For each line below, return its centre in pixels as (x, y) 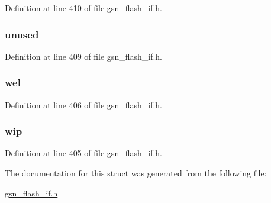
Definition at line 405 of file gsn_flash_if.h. (83, 153)
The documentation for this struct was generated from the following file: (136, 173)
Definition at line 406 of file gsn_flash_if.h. (83, 104)
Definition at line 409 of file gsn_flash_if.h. (83, 56)
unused (22, 34)
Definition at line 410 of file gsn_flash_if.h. (83, 8)
